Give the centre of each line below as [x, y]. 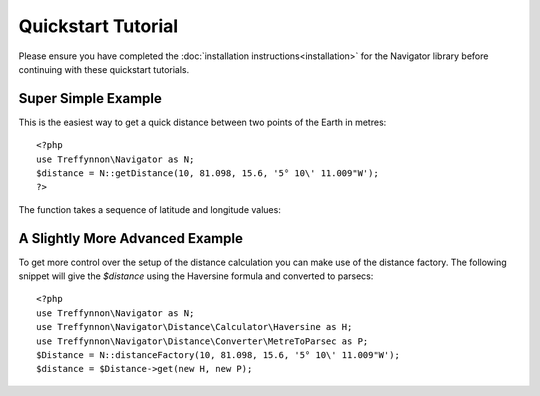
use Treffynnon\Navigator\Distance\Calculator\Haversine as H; [194, 327]
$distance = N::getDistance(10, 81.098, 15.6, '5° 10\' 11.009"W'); [207, 173]
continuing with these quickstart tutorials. [104, 69]
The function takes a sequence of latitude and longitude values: [150, 209]
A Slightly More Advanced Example [131, 238]
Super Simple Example [90, 98]
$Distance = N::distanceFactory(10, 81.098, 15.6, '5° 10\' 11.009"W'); [218, 355]
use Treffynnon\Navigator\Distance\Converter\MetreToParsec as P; [202, 341]
